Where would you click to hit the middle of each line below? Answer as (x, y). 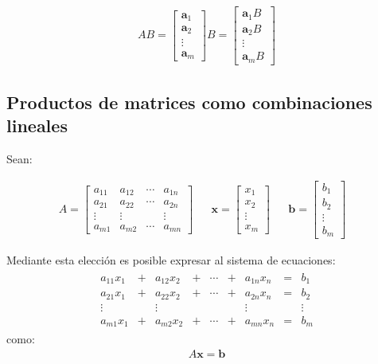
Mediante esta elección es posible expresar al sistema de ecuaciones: (171, 260)
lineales (37, 125)
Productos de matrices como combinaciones (189, 102)
